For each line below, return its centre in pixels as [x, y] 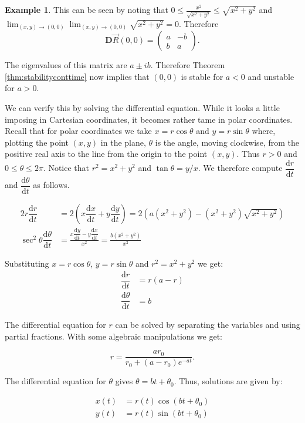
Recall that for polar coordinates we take [78, 131]
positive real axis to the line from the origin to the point [106, 154]
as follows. [51, 185]
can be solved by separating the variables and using [208, 325]
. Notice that [66, 168]
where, [264, 131]
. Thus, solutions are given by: [228, 381]
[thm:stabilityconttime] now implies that [77, 76]
